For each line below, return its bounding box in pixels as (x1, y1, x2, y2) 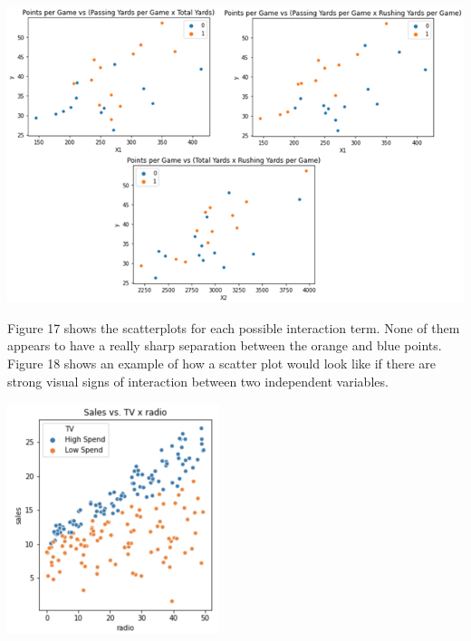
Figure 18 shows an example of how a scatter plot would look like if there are (7, 354, 437, 373)
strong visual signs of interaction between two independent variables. (7, 371, 389, 390)
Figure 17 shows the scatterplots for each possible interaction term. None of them (7, 318, 460, 337)
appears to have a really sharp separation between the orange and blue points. (7, 336, 442, 355)
